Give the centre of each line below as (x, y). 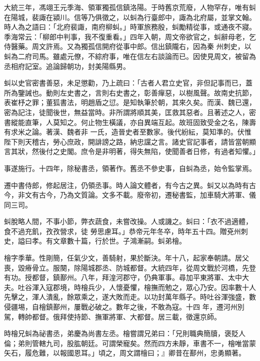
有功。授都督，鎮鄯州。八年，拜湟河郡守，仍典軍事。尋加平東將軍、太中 (123, 277)
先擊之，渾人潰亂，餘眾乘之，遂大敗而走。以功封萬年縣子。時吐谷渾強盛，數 (130, 297)
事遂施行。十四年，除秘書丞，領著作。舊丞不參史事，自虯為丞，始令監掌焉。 (130, 168)
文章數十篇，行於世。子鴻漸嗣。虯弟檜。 (119, 241)
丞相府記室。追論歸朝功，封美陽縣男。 (67, 66)
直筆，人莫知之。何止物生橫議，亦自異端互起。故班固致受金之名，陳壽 (140, 122)
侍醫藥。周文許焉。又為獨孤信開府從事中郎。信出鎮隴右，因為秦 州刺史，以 (128, 46)
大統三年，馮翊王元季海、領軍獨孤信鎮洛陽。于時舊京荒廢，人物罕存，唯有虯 (130, 7)
